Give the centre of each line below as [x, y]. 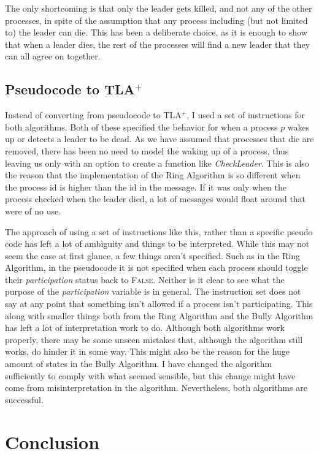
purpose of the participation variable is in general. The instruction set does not [153, 291]
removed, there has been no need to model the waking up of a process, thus [147, 150]
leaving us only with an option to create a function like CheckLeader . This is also [157, 163]
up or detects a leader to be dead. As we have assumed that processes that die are [159, 139]
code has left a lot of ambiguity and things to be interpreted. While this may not [157, 244]
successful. [24, 399]
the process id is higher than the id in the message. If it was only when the [146, 187]
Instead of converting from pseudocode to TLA [93, 115]
